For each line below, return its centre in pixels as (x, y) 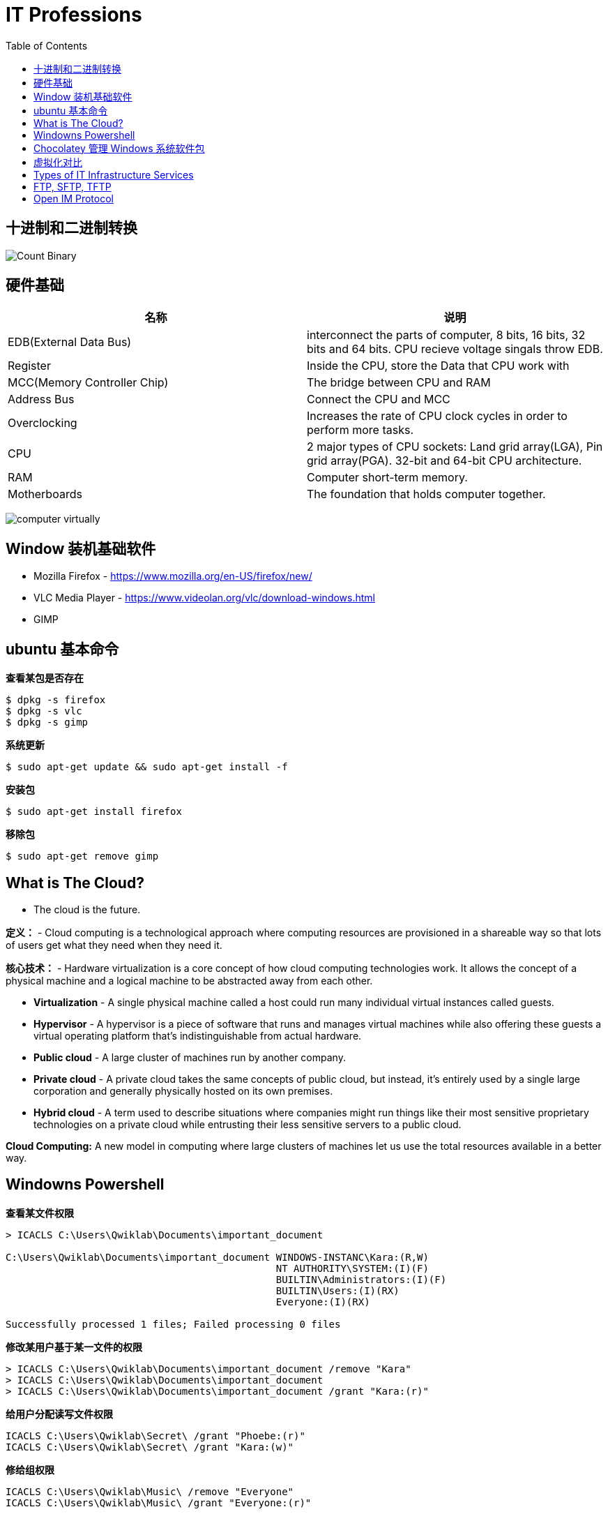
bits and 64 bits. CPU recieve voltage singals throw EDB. (455, 349)
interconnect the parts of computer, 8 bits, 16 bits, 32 (446, 335)
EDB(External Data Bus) (70, 342)
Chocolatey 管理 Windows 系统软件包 (119, 148)
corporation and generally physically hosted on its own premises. (183, 1090)
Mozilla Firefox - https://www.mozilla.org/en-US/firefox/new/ (173, 576)
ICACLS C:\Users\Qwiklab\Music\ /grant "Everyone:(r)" (159, 1502)
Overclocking (43, 423)
